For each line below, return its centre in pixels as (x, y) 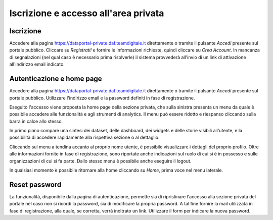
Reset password (35, 184)
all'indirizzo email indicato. (37, 64)
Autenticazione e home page (56, 79)
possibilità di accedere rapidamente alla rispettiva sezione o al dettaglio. (84, 137)
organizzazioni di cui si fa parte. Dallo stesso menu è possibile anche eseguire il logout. (100, 161)
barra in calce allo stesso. (36, 121)
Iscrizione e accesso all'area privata (87, 13)
